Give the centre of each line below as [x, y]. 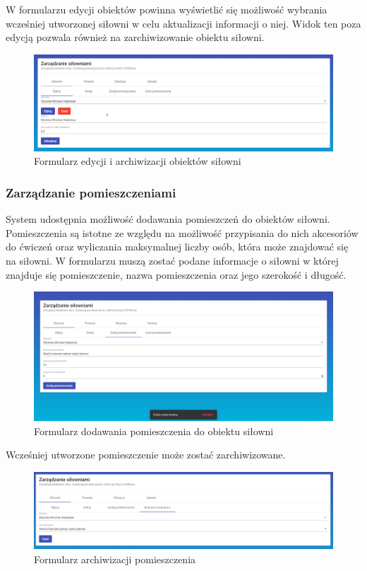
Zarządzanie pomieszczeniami [91, 192]
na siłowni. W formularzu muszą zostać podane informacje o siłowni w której [172, 261]
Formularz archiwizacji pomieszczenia [115, 559]
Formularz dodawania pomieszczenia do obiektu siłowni [154, 431]
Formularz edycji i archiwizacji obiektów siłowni [138, 161]
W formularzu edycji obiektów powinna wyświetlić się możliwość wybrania [167, 9]
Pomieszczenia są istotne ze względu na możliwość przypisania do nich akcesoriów [182, 232]
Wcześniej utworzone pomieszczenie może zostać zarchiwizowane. [146, 455]
